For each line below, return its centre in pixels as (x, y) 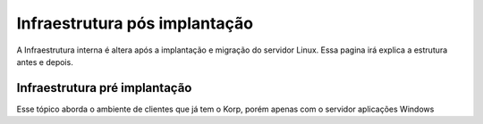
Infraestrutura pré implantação (104, 88)
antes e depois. (45, 62)
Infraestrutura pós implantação (135, 23)
